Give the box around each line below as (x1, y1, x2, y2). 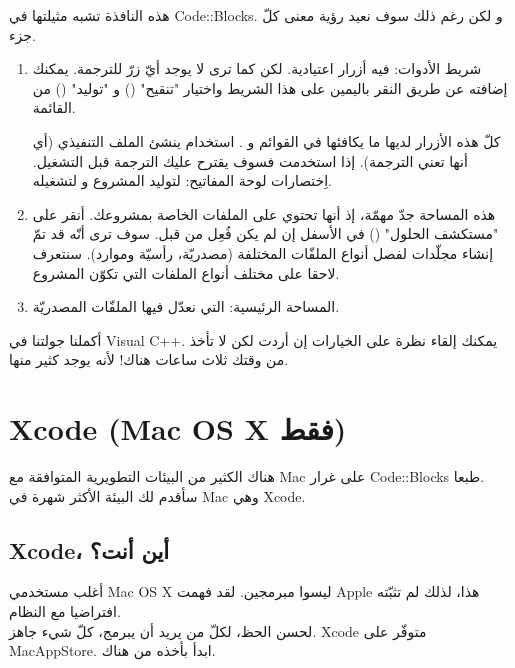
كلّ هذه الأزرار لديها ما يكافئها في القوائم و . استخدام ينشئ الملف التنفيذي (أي (32, 130, 501, 151)
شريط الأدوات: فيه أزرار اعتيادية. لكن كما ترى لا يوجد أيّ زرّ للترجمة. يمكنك (32, 58, 482, 79)
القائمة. (32, 97, 76, 118)
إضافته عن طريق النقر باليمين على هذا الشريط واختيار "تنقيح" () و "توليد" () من (32, 77, 508, 98)
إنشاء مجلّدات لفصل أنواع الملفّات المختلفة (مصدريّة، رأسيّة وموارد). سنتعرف (32, 242, 494, 263)
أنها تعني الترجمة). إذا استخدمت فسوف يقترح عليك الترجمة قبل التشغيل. (32, 150, 468, 171)
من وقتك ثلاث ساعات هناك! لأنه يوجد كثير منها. (9, 349, 289, 370)
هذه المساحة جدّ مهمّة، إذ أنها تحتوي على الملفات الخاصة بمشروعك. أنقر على (32, 203, 496, 224)
